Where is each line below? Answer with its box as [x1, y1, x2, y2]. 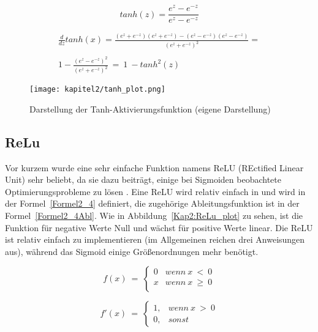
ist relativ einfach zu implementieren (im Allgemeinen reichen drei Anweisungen [5, 233, 305, 246]
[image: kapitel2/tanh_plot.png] [29, 85, 165, 94]
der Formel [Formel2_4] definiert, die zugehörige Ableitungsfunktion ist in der [5, 197, 300, 210]
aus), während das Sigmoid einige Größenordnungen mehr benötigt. [5, 245, 259, 257]
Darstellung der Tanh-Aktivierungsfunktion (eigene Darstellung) [29, 102, 271, 115]
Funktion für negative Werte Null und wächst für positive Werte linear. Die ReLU [5, 221, 313, 234]
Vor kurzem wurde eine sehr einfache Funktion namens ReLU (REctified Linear [5, 161, 304, 174]
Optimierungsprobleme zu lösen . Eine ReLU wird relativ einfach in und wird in [5, 185, 306, 197]
